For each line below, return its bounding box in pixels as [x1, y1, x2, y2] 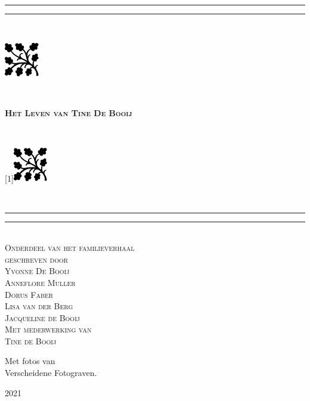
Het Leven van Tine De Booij [5, 107, 132, 119]
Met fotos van [5, 355, 55, 367]
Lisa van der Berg [5, 300, 73, 312]
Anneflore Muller [5, 276, 76, 288]
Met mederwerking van [5, 323, 92, 335]
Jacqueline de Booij [5, 311, 80, 324]
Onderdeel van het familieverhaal [5, 241, 135, 254]
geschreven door [5, 253, 69, 265]
